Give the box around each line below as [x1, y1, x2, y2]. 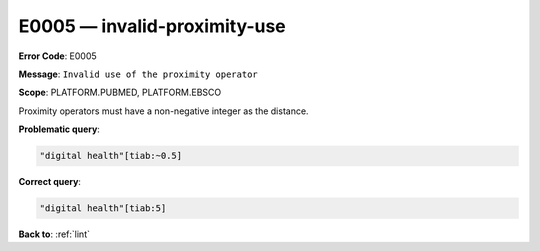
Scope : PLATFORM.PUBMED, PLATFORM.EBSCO [18, 86, 222, 99]
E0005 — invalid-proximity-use [18, 15, 287, 37]
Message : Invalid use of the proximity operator [18, 68, 259, 80]
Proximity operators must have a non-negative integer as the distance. [18, 105, 309, 117]
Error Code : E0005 [18, 50, 97, 62]
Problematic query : [18, 123, 100, 135]
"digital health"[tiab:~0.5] [39, 150, 183, 162]
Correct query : [18, 176, 82, 188]
